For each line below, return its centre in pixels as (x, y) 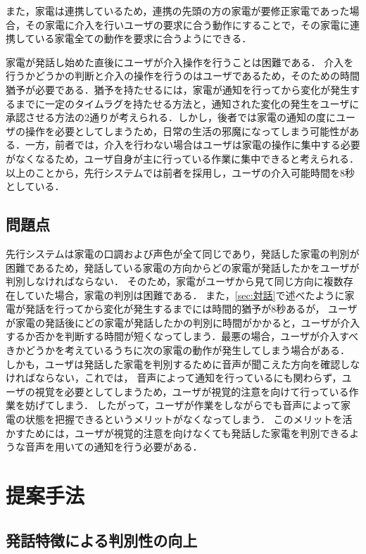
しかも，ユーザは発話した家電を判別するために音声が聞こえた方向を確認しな (183, 364)
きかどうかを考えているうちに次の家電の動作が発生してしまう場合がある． (178, 350)
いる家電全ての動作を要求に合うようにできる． (143, 38)
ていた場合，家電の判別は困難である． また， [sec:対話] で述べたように (185, 295)
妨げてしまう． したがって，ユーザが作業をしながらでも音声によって (183, 405)
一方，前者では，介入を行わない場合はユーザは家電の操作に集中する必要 (193, 145)
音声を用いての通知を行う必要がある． (114, 447)
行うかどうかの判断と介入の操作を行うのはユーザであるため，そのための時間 (183, 76)
